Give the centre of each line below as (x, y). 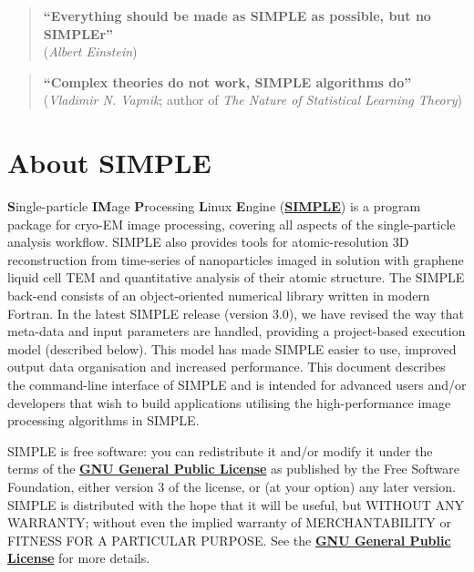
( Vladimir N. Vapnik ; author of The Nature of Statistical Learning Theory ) (252, 100)
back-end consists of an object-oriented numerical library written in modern (219, 296)
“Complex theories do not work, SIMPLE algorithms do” (227, 82)
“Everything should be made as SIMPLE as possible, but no (237, 15)
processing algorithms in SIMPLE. (103, 420)
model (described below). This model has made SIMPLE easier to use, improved (232, 348)
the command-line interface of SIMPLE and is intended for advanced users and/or (237, 385)
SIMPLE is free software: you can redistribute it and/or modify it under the (220, 450)
